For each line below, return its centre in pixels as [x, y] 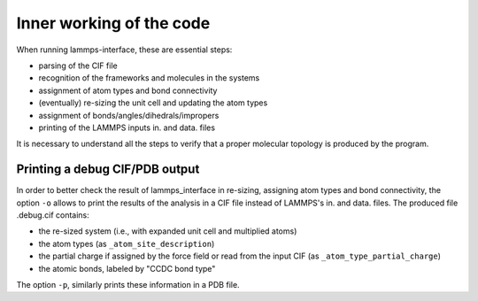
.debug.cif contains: [53, 215]
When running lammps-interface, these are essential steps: [124, 50]
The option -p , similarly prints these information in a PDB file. [128, 284]
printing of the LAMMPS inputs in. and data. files [127, 127]
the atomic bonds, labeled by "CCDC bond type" [127, 268]
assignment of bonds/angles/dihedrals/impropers [129, 115]
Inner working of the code [113, 23]
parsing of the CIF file [78, 66]
